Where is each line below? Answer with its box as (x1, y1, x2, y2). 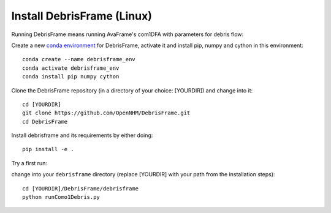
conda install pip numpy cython (22, 73, 120, 80)
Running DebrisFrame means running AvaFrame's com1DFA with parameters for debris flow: (11, 31, 244, 38)
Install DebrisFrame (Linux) (11, 9, 153, 23)
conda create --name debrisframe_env (22, 56, 136, 63)
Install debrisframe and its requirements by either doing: (11, 132, 153, 139)
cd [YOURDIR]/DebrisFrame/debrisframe (22, 185, 139, 192)
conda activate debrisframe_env (22, 64, 120, 72)
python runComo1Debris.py (22, 193, 101, 201)
